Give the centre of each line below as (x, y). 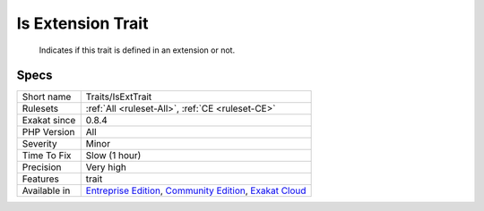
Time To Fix (47, 156)
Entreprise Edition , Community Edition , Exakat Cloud (196, 190)
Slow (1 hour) (113, 156)
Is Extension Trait (82, 23)
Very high (106, 167)
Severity (39, 144)
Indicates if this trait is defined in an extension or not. (137, 50)
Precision (42, 167)
